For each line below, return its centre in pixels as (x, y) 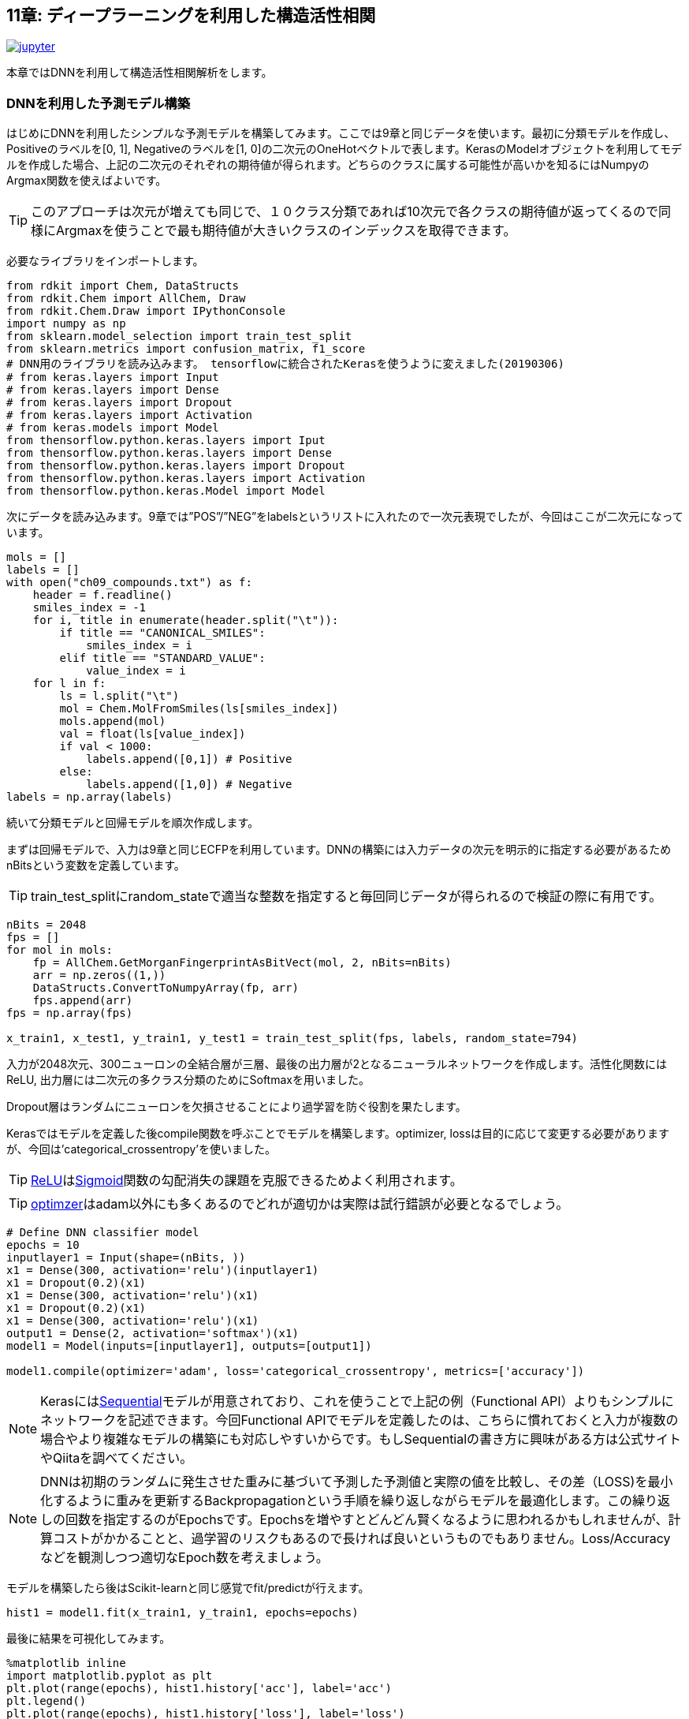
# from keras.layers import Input (113, 377)
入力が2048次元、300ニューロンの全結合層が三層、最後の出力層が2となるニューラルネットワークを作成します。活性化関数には (337, 1064)
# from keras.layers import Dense (113, 390)
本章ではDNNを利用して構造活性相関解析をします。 (140, 73)
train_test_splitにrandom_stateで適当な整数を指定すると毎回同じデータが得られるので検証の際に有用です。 (346, 897)
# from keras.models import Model (113, 428)
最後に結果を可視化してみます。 (89, 1639)
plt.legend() (47, 1701)
